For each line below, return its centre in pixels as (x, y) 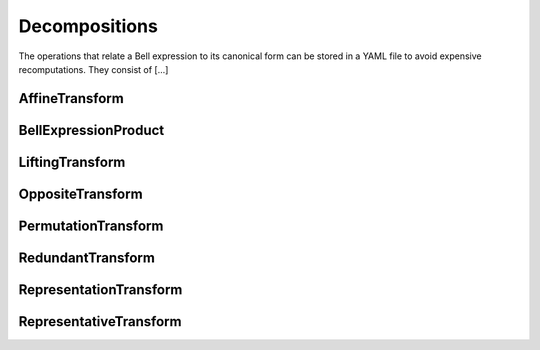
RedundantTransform (86, 257)
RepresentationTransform (100, 289)
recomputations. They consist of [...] (93, 69)
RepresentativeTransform (100, 321)
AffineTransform (71, 98)
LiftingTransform (72, 161)
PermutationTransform (91, 225)
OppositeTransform (81, 193)
